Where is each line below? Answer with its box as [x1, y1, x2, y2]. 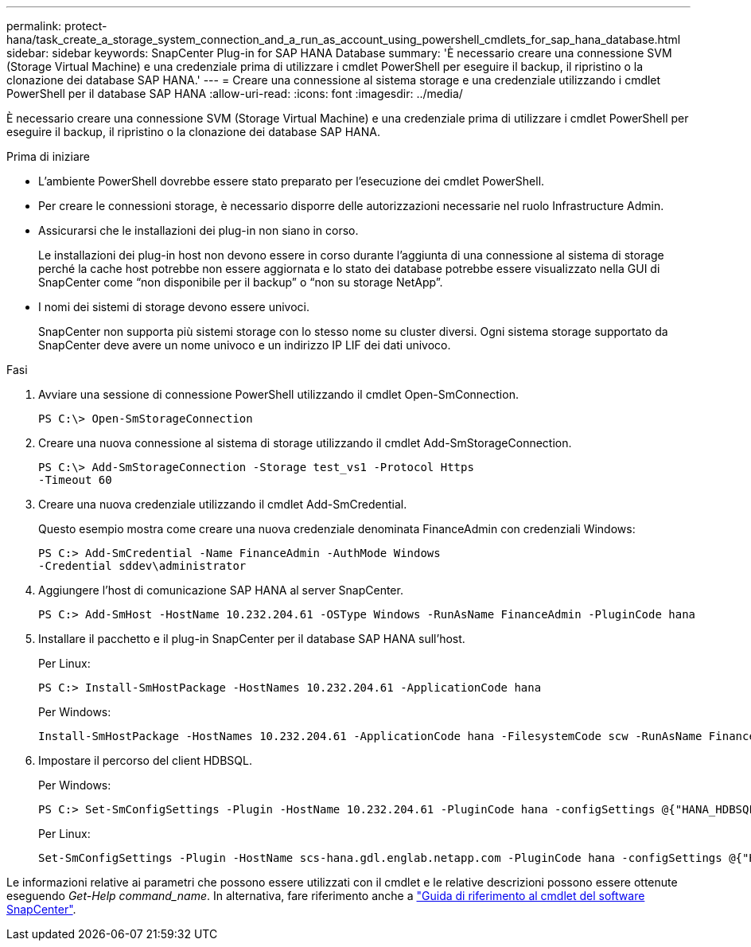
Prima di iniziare [6, 150, 90, 163]
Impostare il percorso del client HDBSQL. [38, 754, 253, 767]
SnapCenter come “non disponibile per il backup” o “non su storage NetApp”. [38, 275, 443, 289]
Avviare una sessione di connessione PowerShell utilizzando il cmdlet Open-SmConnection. [38, 388, 519, 401]
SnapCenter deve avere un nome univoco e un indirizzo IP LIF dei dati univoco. [38, 338, 451, 352]
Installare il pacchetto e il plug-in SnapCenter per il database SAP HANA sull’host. [38, 632, 465, 645]
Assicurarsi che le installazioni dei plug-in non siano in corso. [38, 224, 359, 237]
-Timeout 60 [38, 473, 112, 486]
